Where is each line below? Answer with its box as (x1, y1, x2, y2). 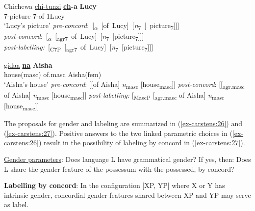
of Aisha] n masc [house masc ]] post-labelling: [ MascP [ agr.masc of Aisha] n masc (4, 89, 225, 101)
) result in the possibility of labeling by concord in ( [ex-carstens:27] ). (38, 137, 245, 148)
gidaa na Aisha (4, 59, 52, 70)
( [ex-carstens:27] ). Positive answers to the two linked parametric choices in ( (4, 128, 232, 138)
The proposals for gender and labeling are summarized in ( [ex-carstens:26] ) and (4, 118, 242, 129)
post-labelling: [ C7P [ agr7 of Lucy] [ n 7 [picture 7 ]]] (4, 42, 153, 53)
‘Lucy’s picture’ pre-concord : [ (4, 20, 95, 30)
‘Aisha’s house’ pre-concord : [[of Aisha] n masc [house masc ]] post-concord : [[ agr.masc (4, 79, 245, 90)
